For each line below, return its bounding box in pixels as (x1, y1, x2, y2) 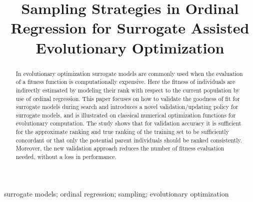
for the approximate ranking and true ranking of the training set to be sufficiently (15, 127, 229, 136)
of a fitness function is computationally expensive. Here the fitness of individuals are (15, 77, 235, 86)
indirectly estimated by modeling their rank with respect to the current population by (15, 85, 240, 94)
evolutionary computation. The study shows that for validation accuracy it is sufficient (15, 119, 241, 127)
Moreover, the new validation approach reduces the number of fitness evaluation (15, 144, 224, 152)
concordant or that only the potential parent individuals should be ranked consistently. (15, 135, 242, 144)
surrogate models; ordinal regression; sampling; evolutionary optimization (4, 188, 229, 198)
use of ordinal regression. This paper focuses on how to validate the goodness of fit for (15, 94, 240, 102)
